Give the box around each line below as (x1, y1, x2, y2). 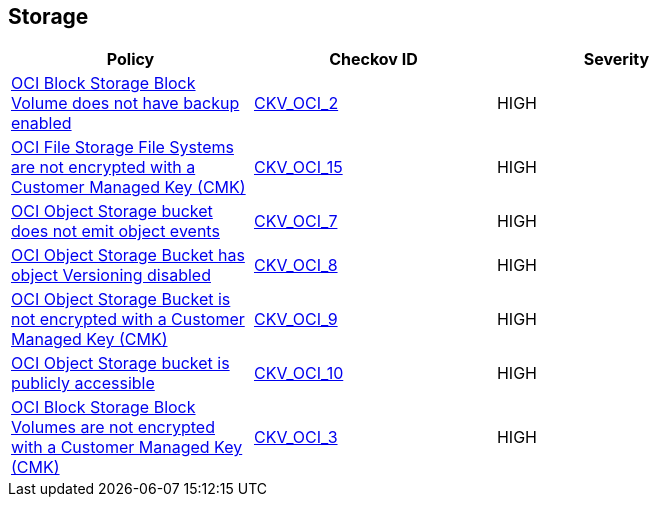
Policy (106, 49, 155, 70)
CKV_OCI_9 (253, 309, 338, 330)
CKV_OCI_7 (253, 211, 338, 232)
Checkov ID (329, 49, 418, 70)
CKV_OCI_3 (253, 427, 338, 448)
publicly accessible (11, 373, 155, 394)
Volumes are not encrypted (11, 417, 215, 438)
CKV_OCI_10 (253, 363, 344, 384)
